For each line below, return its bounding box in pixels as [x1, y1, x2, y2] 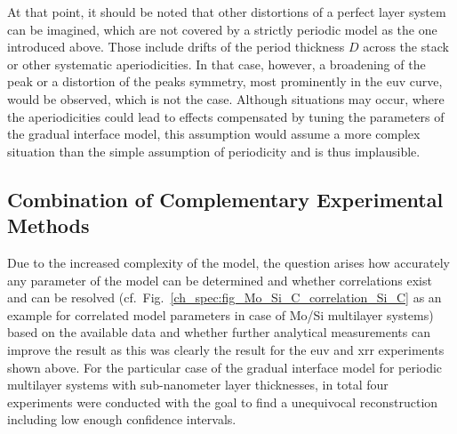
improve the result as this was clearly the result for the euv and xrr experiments [7, 340, 445, 358]
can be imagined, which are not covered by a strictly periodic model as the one [7, 20, 437, 38]
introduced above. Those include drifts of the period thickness [7, 37, 345, 56]
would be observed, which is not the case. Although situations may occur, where [7, 89, 445, 108]
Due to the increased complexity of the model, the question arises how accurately [7, 253, 450, 271]
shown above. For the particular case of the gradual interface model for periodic [7, 358, 443, 376]
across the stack [363, 37, 449, 56]
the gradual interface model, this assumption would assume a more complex [7, 125, 421, 143]
